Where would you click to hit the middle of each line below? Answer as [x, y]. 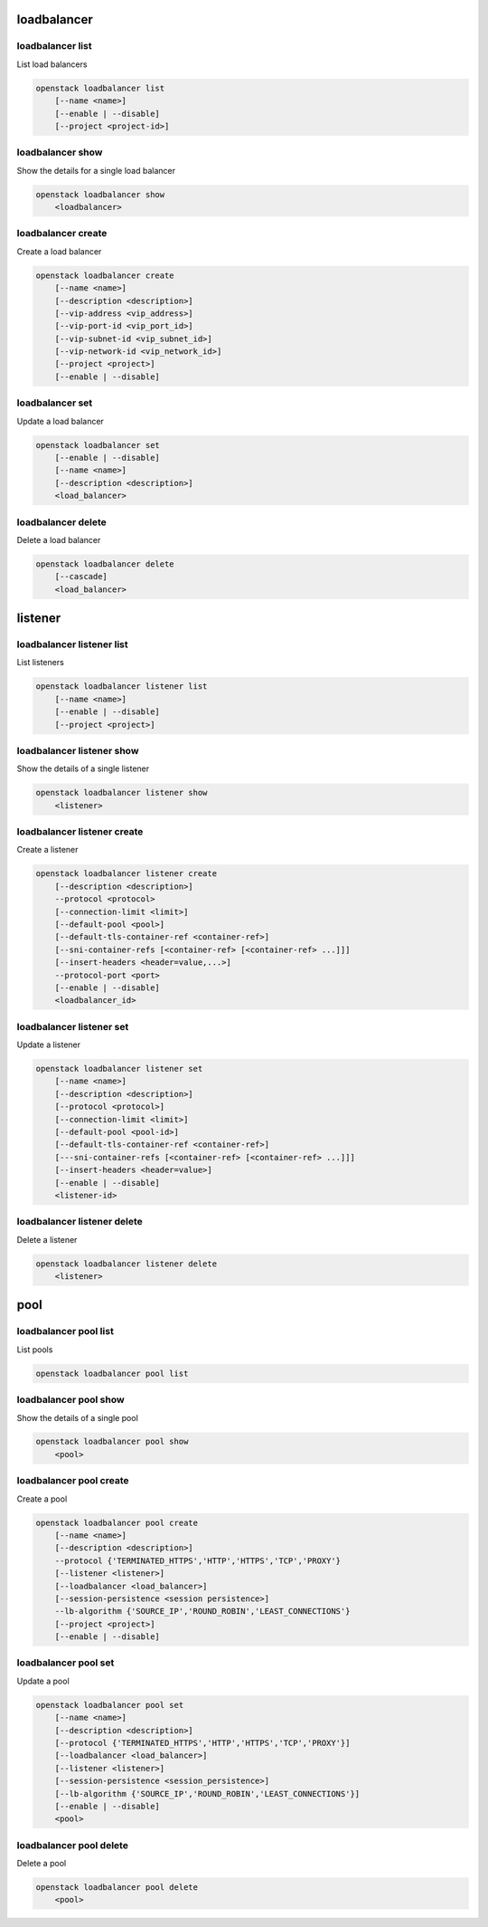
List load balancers [52, 64]
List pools [35, 1350]
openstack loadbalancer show [100, 194]
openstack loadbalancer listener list [122, 687]
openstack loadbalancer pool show [112, 1442]
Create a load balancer [59, 251]
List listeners [41, 663]
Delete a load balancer [59, 539]
